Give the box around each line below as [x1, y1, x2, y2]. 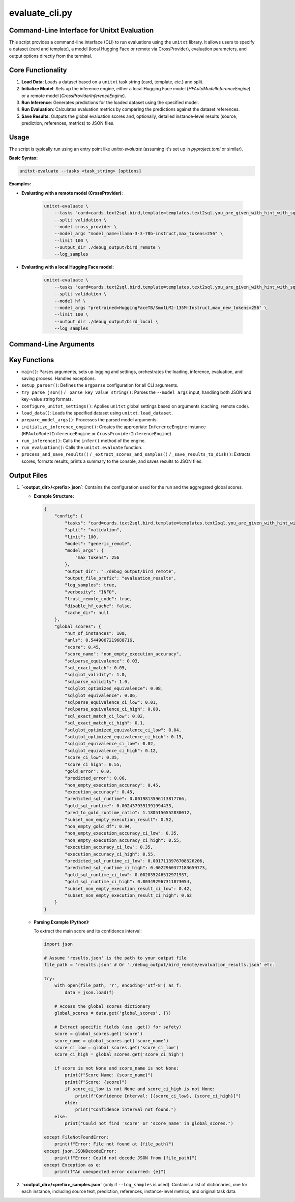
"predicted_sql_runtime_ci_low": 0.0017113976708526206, [64, 858, 205, 863]
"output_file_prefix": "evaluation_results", [64, 575, 177, 581]
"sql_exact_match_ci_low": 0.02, [64, 713, 146, 719]
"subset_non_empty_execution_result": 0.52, [64, 817, 174, 823]
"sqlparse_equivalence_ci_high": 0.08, [64, 706, 161, 712]
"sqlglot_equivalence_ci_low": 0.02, [64, 741, 156, 747]
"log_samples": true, [64, 582, 117, 588]
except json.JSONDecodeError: [44, 1148, 117, 1154]
